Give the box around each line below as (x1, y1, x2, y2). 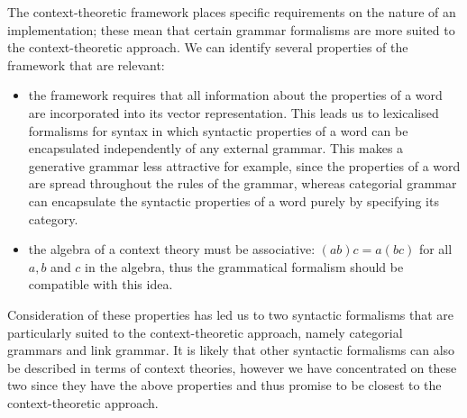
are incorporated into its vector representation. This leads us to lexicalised (28, 103, 439, 122)
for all (418, 240, 453, 259)
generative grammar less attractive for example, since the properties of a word (28, 156, 461, 175)
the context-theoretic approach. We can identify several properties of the (7, 38, 408, 57)
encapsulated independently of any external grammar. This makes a (28, 139, 404, 158)
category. (28, 209, 78, 228)
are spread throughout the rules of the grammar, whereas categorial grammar (28, 174, 457, 193)
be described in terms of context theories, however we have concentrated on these (7, 358, 457, 377)
